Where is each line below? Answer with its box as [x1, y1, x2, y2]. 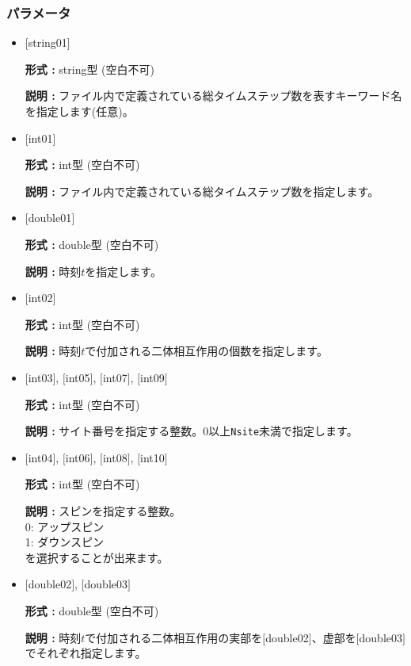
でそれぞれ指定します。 [25, 645, 147, 661]
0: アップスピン [25, 518, 105, 534]
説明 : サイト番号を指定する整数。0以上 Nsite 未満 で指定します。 [25, 423, 358, 439]
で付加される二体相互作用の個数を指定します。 [85, 343, 328, 359]
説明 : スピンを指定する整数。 [25, 502, 181, 519]
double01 [28, 209, 72, 226]
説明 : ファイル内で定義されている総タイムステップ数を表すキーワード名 [25, 87, 402, 104]
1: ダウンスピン [25, 534, 105, 550]
